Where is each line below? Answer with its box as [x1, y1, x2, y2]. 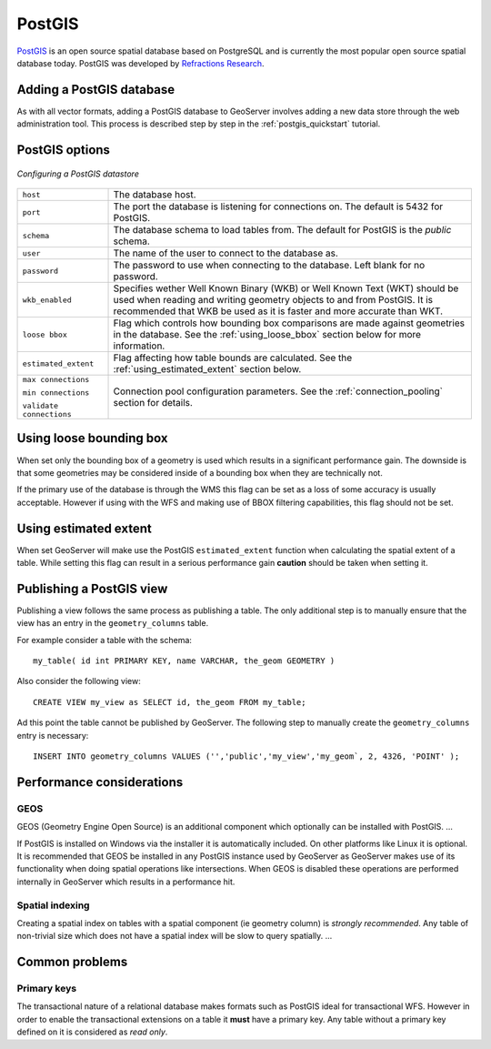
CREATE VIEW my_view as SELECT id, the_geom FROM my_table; [33, 697, 306, 707]
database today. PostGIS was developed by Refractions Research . [16, 57, 265, 68]
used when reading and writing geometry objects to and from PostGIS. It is [113, 294, 434, 307]
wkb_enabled [22, 295, 72, 305]
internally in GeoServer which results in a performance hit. [16, 876, 235, 887]
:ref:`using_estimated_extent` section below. [113, 363, 302, 376]
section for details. [113, 397, 193, 409]
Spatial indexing [16, 899, 90, 912]
